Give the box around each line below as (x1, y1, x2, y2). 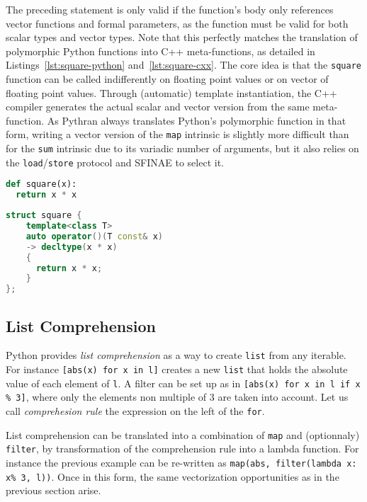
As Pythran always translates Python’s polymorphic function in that (47, 113, 346, 127)
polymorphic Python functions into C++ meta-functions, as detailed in (6, 43, 315, 58)
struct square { (6, 210, 82, 221)
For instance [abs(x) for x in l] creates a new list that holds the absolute (6, 361, 348, 376)
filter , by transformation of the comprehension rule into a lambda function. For (6, 441, 359, 456)
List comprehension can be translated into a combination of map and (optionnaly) (6, 427, 360, 442)
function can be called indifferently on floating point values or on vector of (6, 72, 329, 86)
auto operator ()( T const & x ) (26, 231, 164, 241)
